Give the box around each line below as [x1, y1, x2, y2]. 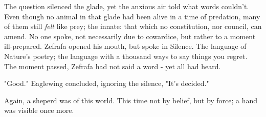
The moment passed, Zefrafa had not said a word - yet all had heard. [4, 61, 221, 71]
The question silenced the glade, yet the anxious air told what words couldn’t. [4, 1, 249, 11]
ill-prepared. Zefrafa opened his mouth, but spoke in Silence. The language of [4, 41, 247, 51]
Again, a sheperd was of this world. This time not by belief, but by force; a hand [4, 95, 258, 105]
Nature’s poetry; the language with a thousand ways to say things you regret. [4, 50, 248, 61]
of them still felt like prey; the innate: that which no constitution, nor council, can [4, 21, 262, 32]
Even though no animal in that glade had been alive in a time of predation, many [4, 11, 260, 21]
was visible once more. [4, 105, 74, 115]
